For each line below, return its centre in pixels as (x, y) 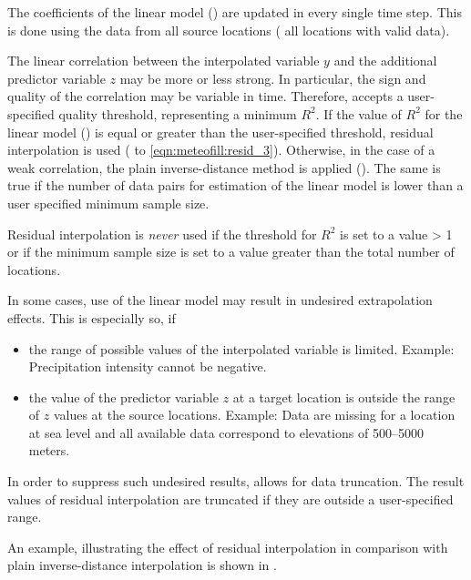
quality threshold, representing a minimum (178, 113)
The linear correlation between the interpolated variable (164, 61)
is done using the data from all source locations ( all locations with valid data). (229, 30)
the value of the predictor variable (123, 397)
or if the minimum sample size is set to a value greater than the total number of (231, 252)
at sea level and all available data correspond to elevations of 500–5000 (226, 432)
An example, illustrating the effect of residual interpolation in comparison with (228, 547)
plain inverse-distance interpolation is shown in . (142, 565)
